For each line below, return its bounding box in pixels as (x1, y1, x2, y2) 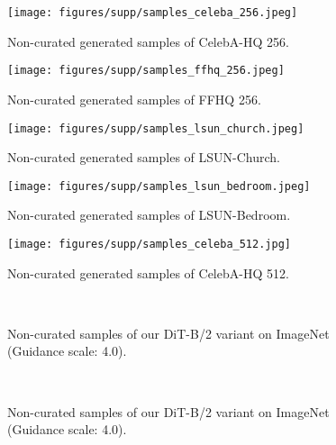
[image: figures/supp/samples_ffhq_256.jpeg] (7, 64, 285, 77)
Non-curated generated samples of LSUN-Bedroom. (7, 205, 291, 224)
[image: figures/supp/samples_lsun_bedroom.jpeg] (7, 179, 311, 193)
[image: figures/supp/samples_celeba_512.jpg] (7, 238, 291, 250)
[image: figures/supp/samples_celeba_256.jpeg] (7, 6, 298, 19)
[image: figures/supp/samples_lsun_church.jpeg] (7, 122, 304, 135)
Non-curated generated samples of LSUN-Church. (7, 148, 281, 167)
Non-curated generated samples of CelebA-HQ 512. (7, 263, 289, 282)
